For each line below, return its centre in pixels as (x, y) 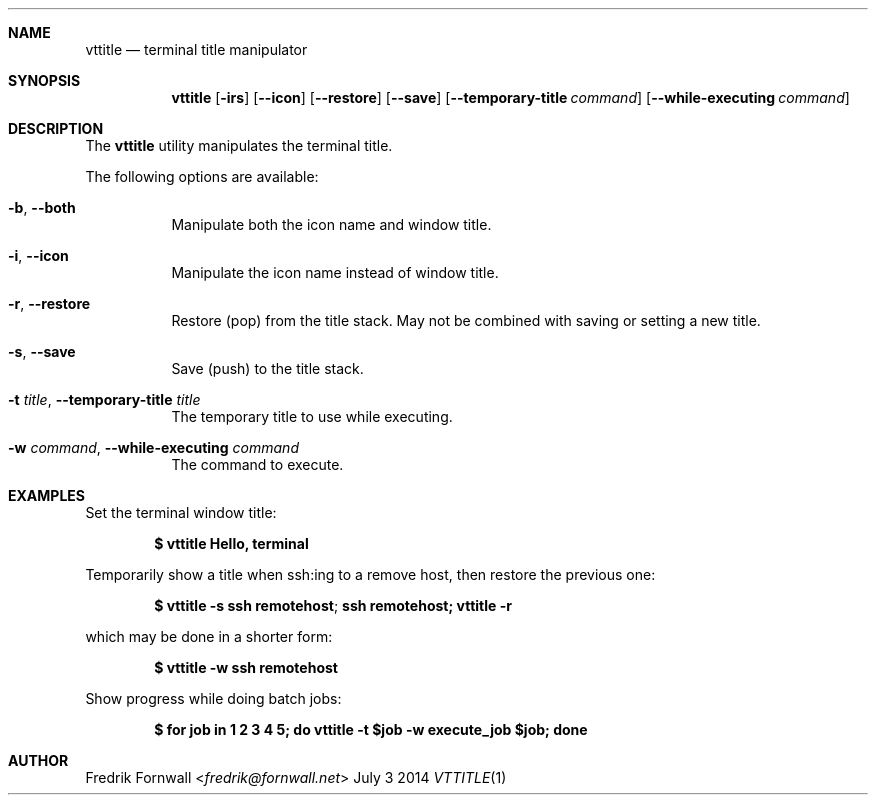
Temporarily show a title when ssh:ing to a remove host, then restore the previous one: (370, 574)
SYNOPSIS (44, 80)
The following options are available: (202, 176)
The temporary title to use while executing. (312, 416)
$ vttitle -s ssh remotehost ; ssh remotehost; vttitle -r (333, 605)
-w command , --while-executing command (153, 447)
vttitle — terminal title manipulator (196, 49)
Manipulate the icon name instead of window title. (335, 272)
